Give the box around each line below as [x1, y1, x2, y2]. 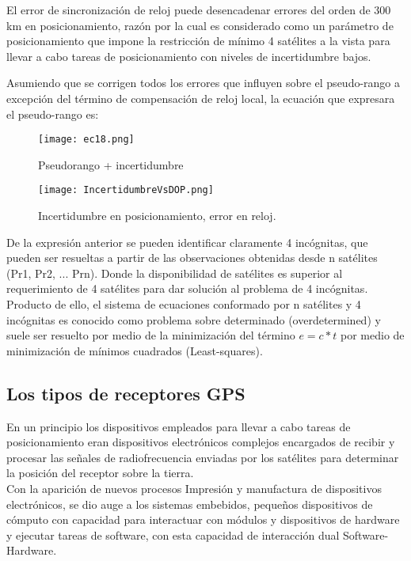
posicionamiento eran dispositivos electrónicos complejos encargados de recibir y [6, 434, 395, 450]
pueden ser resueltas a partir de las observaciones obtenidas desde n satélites [6, 249, 378, 266]
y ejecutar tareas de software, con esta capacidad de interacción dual [6, 526, 340, 543]
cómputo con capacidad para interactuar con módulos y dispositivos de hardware [6, 511, 400, 528]
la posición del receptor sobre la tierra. [6, 464, 194, 481]
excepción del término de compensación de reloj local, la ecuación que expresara [6, 89, 395, 106]
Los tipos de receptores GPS [6, 381, 245, 405]
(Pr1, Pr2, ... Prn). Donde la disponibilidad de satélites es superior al [6, 264, 343, 281]
